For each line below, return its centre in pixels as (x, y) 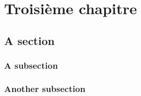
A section (30, 40)
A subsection (31, 65)
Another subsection (45, 88)
